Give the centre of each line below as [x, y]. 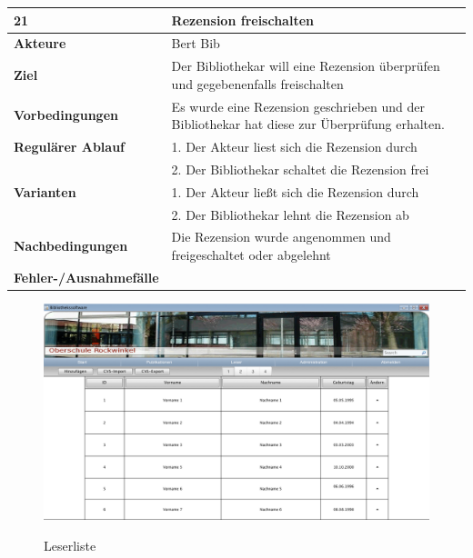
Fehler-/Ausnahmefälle [86, 277]
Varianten [45, 191]
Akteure [40, 43]
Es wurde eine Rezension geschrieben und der [298, 106]
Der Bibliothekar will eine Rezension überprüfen [306, 66]
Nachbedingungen [71, 246]
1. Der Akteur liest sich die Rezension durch [294, 147]
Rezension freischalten [242, 20]
